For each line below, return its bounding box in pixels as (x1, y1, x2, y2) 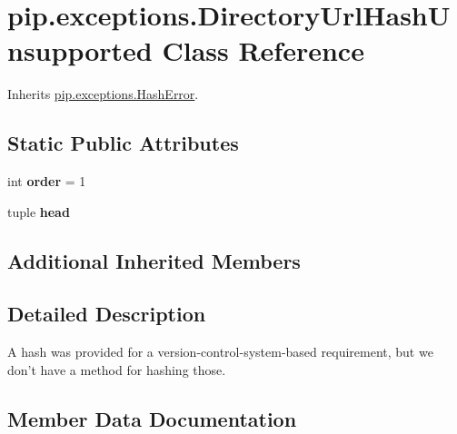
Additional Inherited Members (7, 246, 301, 274)
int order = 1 (7, 172, 86, 191)
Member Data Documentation (7, 404, 297, 432)
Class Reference (162, 32, 364, 69)
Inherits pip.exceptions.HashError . (7, 84, 199, 104)
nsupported (7, 32, 153, 69)
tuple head (7, 202, 70, 221)
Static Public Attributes (7, 129, 239, 157)
